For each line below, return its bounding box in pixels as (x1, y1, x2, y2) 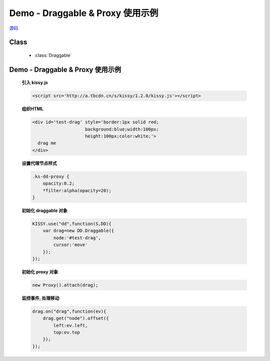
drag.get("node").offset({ (42, 315, 109, 321)
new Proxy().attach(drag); (32, 282, 98, 288)
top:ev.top (53, 329, 80, 335)
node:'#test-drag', (53, 235, 101, 240)
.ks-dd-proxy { (32, 173, 69, 179)
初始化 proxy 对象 (21, 268, 58, 275)
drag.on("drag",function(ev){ (32, 308, 106, 314)
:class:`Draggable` (34, 52, 72, 58)
